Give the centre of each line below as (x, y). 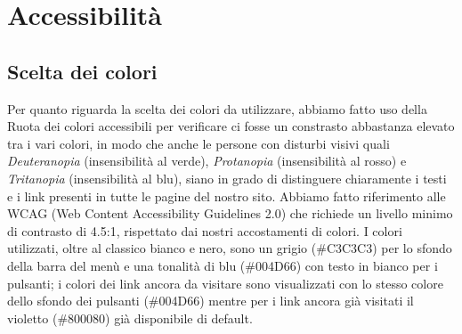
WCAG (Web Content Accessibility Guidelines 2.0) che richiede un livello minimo (230, 213)
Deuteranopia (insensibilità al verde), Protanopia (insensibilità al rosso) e (207, 161)
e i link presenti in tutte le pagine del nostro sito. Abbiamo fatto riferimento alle (227, 196)
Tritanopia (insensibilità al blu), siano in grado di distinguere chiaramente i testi (227, 178)
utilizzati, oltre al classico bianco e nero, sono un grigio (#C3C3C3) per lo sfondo (230, 248)
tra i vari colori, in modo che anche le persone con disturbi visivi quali (199, 143)
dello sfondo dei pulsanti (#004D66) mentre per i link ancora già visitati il (211, 301)
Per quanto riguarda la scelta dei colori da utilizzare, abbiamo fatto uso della (217, 108)
